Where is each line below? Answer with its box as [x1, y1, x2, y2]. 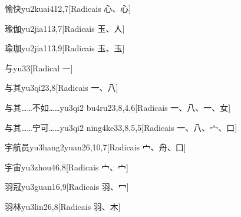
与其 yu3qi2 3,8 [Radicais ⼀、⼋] [5, 81, 118, 94]
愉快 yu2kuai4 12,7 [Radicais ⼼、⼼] [5, 2, 131, 14]
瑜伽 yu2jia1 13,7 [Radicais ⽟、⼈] [5, 22, 125, 34]
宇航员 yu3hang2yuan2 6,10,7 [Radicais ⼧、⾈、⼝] [5, 141, 186, 153]
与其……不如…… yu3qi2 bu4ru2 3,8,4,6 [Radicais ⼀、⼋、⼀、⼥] [5, 101, 231, 113]
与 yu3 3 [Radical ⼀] [5, 61, 73, 74]
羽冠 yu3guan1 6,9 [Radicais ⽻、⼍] [5, 180, 129, 193]
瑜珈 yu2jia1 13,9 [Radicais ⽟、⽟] [5, 42, 125, 54]
